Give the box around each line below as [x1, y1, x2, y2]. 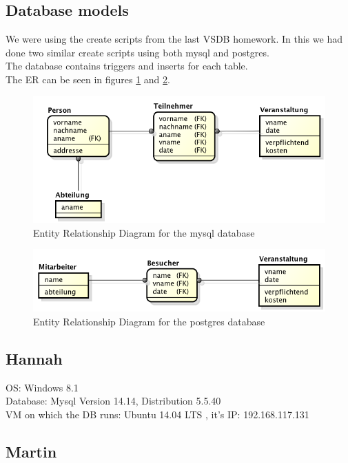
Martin [6, 440, 57, 462]
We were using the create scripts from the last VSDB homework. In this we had [6, 32, 342, 46]
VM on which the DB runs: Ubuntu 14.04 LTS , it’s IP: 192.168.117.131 [6, 407, 309, 421]
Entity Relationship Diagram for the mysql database [33, 225, 255, 239]
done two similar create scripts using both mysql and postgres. [6, 45, 269, 59]
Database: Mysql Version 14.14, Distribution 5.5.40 [6, 394, 221, 408]
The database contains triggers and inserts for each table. [6, 58, 248, 73]
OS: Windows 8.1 [6, 380, 79, 394]
